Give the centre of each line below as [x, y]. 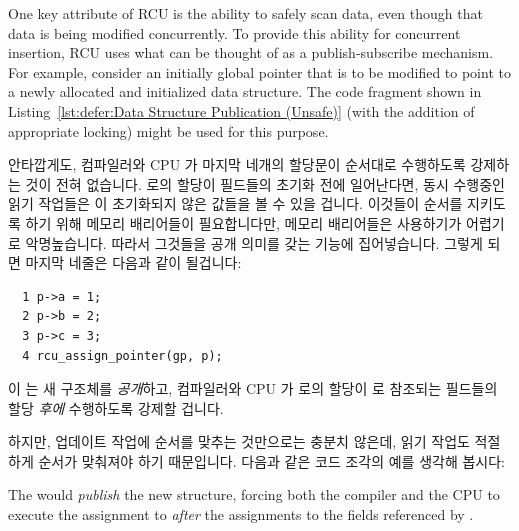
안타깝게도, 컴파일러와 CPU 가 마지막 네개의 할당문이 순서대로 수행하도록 [237, 164]
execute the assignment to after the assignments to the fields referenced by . [241, 514]
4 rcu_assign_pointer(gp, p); [122, 355]
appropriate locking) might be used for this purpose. [168, 130]
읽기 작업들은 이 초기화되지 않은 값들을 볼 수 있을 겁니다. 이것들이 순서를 [235, 203]
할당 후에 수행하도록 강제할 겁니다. [116, 407]
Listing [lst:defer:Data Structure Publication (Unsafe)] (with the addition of [241, 110]
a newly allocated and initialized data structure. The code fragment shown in [245, 91]
